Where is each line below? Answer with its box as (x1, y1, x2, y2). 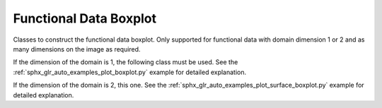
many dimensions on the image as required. (13, 44, 141, 53)
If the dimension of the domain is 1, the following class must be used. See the (13, 58, 238, 66)
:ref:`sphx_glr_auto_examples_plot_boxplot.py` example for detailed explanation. (13, 68, 247, 76)
